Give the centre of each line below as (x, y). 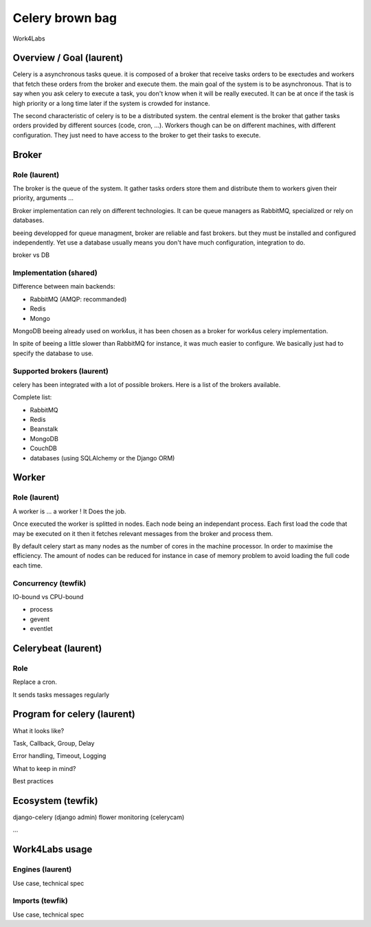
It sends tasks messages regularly (61, 695)
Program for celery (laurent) (74, 714)
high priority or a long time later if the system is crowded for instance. (111, 103)
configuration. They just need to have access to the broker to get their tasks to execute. (137, 135)
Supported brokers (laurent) (61, 371)
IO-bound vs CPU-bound (48, 596)
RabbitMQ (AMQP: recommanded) (78, 299)
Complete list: (32, 397)
